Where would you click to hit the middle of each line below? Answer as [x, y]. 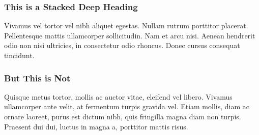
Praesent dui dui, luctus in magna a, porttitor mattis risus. [96, 126]
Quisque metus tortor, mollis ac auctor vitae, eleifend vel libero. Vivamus [118, 96]
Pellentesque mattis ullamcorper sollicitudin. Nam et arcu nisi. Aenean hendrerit [130, 35]
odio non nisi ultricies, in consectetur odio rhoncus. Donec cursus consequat [122, 45]
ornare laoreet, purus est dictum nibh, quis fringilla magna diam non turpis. [123, 116]
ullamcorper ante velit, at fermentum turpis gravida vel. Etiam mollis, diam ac [127, 106]
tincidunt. [19, 55]
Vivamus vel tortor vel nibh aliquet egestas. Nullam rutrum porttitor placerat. [126, 26]
